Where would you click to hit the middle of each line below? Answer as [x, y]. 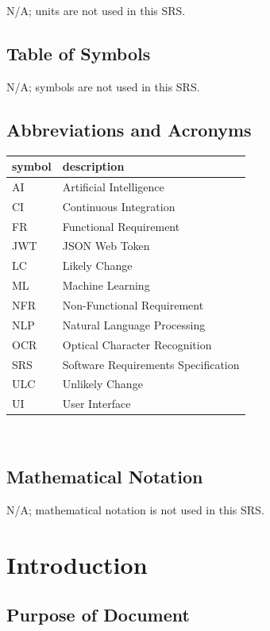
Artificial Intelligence [113, 186]
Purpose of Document [98, 615]
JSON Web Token [106, 246]
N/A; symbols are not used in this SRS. [103, 86]
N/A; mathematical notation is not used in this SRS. [135, 510]
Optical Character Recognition [137, 344]
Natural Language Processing [134, 324]
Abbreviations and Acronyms [129, 129]
